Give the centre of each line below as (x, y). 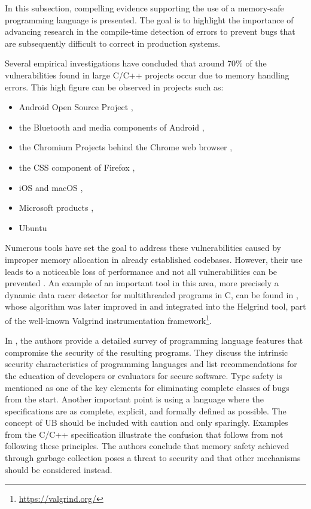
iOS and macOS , (51, 187)
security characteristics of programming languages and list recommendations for (151, 364)
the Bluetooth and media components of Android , (112, 127)
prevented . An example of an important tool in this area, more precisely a (142, 283)
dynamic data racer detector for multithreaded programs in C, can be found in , (152, 294)
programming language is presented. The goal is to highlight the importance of (149, 19)
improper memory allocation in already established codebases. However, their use (154, 259)
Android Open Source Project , (76, 107)
